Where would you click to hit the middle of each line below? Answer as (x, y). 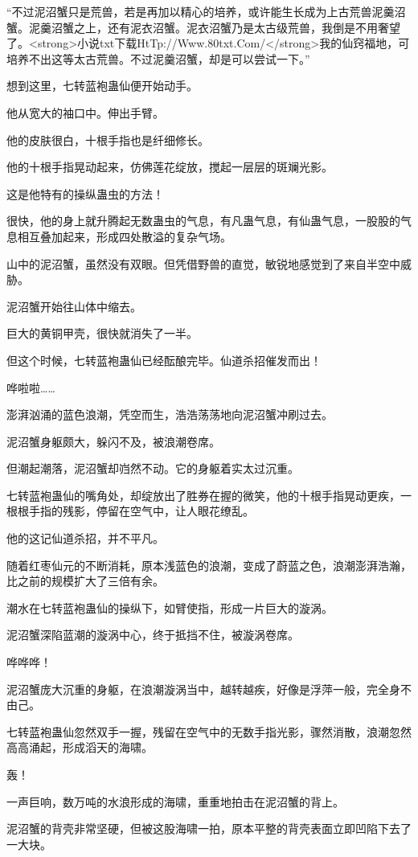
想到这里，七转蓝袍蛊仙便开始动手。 (102, 86)
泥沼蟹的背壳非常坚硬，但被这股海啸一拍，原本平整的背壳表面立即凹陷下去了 (209, 828)
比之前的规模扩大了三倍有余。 (85, 581)
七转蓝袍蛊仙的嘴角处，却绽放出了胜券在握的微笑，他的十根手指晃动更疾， (203, 495)
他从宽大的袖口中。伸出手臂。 (85, 112)
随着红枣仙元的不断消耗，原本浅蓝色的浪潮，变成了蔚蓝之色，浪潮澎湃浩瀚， (209, 565)
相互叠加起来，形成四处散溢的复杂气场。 (124, 236)
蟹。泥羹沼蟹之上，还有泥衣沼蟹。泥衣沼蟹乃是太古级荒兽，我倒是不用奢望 (203, 27)
